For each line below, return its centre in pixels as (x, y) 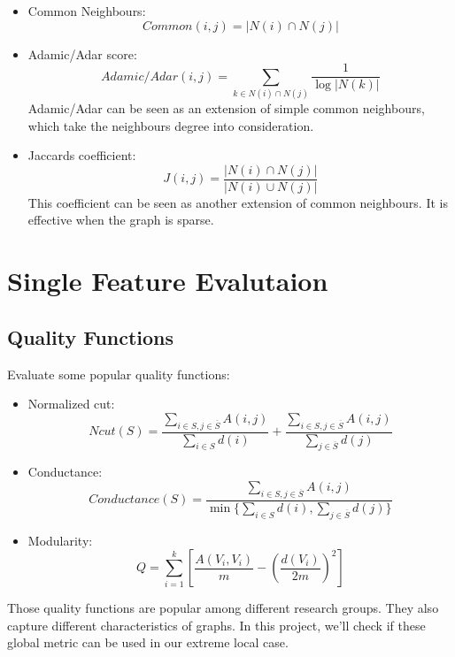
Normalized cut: (71, 404)
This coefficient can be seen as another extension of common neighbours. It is (238, 202)
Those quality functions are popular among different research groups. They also (223, 608)
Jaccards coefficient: (82, 155)
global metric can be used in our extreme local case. (148, 642)
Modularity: (60, 540)
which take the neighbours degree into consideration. (171, 125)
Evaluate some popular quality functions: (119, 374)
